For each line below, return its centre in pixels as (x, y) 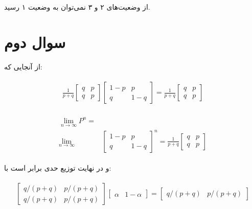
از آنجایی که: (23, 66)
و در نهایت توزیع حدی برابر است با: (58, 167)
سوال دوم (35, 42)
